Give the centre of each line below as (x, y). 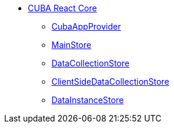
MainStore (72, 45)
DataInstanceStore (88, 100)
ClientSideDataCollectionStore (110, 81)
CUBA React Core (62, 8)
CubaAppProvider (86, 26)
